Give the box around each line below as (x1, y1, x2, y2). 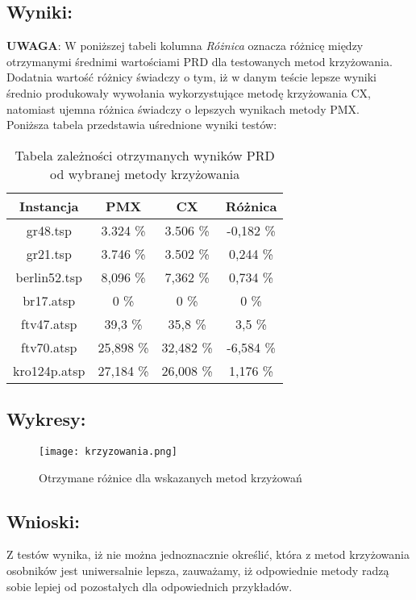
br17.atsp (23, 290, 76, 310)
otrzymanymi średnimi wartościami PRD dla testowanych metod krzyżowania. (6, 52, 393, 69)
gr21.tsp (26, 244, 72, 263)
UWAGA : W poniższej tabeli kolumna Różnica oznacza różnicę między (6, 37, 364, 54)
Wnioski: (6, 508, 80, 533)
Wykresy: (6, 406, 86, 431)
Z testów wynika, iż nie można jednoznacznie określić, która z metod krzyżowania (6, 546, 410, 563)
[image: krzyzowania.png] (39, 445, 177, 457)
